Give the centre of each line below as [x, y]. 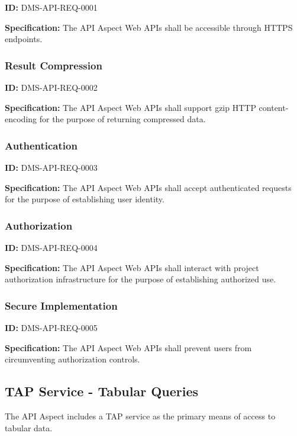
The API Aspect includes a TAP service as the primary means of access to [140, 416]
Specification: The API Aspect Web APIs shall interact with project [132, 267]
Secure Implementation [61, 305]
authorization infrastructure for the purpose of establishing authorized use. [141, 279]
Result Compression [54, 65]
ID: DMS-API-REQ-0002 [51, 87]
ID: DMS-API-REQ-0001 [51, 7]
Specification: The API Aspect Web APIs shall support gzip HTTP [130, 107]
